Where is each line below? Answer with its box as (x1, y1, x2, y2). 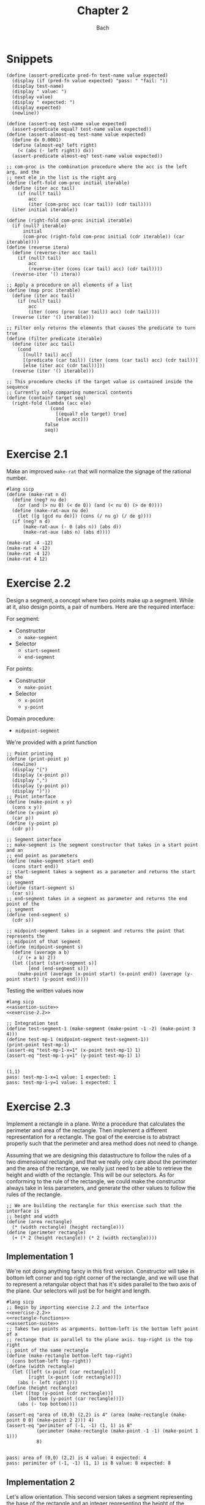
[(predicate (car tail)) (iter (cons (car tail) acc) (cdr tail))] (22, 357, 199, 363)
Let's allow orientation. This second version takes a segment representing (6, 1493, 193, 1501)
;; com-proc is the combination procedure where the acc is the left (6, 163, 188, 169)
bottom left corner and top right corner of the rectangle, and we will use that (6, 1274, 199, 1281)
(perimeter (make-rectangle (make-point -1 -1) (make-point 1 (36, 1428, 199, 1434)
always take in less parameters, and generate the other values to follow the (6, 1184, 196, 1191)
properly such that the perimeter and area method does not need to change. (6, 1140, 199, 1147)
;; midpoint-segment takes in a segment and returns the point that (6, 928, 185, 934)
